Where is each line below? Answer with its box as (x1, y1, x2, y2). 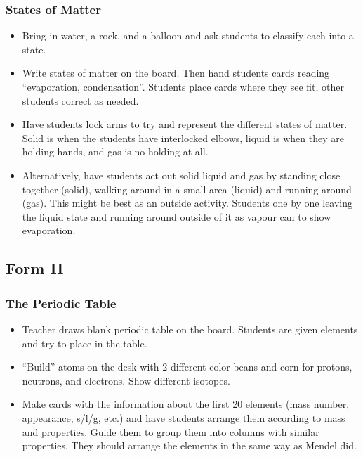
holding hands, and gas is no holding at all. (22, 144, 209, 159)
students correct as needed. (22, 93, 139, 108)
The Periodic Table (6, 294, 117, 311)
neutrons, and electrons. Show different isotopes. (22, 373, 230, 387)
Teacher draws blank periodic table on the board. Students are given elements (22, 321, 358, 336)
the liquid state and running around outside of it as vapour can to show (22, 209, 331, 224)
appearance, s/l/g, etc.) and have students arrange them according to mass (22, 410, 345, 425)
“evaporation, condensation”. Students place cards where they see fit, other (22, 79, 344, 94)
